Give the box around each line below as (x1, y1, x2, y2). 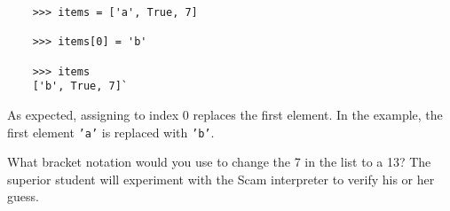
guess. (7, 187, 39, 206)
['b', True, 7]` (32, 80, 129, 93)
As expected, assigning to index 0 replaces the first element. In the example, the (7, 105, 443, 123)
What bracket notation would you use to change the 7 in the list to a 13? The (7, 152, 431, 171)
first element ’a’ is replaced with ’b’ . (7, 122, 215, 141)
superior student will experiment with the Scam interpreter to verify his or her (7, 169, 435, 188)
